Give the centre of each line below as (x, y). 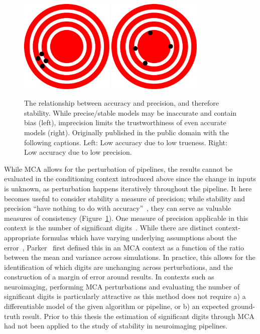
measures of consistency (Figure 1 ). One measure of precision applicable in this (126, 218)
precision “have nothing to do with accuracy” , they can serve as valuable (118, 208)
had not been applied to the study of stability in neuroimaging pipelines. (116, 326)
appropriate (22, 237)
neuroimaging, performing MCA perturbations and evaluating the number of (122, 286)
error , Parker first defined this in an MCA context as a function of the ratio (124, 247)
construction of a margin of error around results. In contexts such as (109, 277)
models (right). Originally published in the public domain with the (127, 132)
